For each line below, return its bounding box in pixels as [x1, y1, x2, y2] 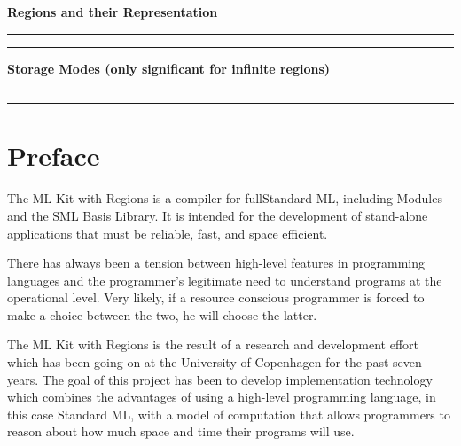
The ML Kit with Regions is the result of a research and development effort [7, 335, 418, 354]
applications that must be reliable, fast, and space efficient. [7, 223, 328, 242]
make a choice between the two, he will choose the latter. [7, 305, 317, 324]
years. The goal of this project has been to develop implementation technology [7, 370, 433, 388]
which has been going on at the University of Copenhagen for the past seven [7, 353, 422, 372]
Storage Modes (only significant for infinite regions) [7, 59, 331, 77]
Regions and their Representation [7, 3, 218, 20]
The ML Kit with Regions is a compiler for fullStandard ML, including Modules [7, 189, 442, 207]
